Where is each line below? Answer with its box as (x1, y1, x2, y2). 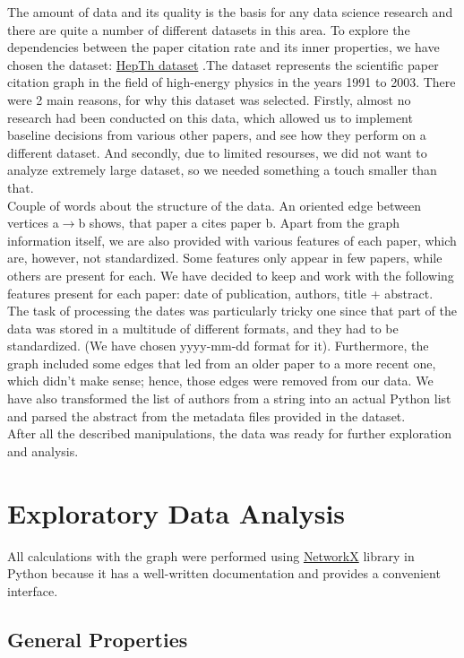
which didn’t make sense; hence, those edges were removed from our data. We (7, 371, 434, 390)
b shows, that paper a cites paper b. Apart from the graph (78, 213, 400, 232)
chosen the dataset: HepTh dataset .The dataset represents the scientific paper (7, 55, 439, 74)
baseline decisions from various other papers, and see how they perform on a (7, 126, 426, 144)
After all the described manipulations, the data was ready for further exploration (7, 424, 452, 443)
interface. (7, 581, 58, 600)
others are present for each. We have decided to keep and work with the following (7, 265, 454, 284)
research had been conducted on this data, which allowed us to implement (7, 108, 413, 126)
